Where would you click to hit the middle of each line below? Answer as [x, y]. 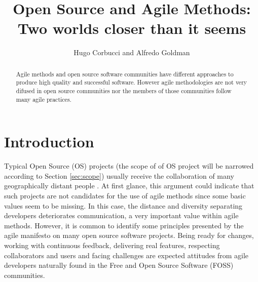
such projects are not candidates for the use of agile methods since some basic [125, 196]
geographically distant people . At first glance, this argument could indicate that [129, 186]
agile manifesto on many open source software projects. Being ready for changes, [129, 235]
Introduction [49, 142]
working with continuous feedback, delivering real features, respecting [112, 245]
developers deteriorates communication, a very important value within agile [121, 215]
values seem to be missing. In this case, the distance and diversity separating [123, 205]
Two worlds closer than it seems [132, 28]
